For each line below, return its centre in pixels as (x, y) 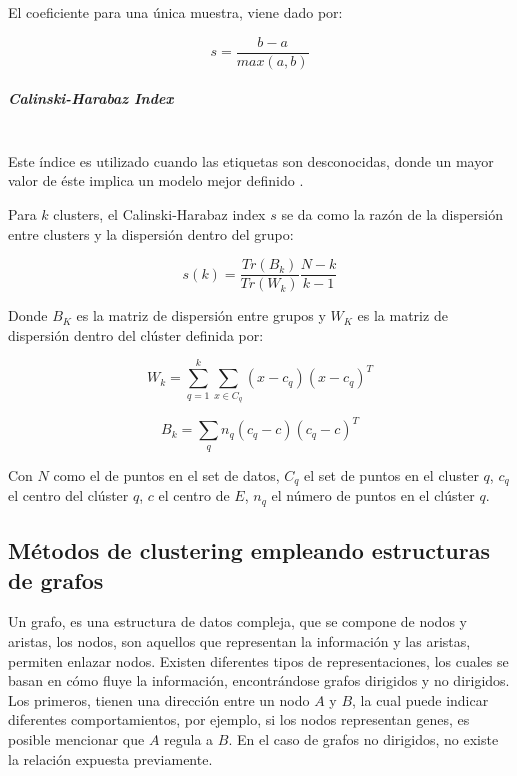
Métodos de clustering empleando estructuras (249, 550)
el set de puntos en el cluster (391, 474)
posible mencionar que (76, 738)
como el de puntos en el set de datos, (166, 474)
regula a (189, 738)
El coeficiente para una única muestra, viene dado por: (175, 12)
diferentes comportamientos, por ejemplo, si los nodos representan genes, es (239, 719)
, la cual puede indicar (420, 699)
